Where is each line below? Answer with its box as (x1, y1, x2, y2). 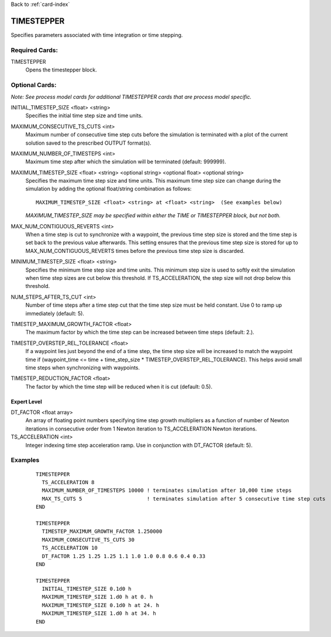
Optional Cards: (11, 81, 57, 89)
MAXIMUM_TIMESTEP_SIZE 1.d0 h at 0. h (42, 594, 153, 600)
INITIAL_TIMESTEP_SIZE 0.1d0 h (42, 585, 132, 593)
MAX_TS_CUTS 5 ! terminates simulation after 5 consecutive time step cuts (42, 495, 326, 502)
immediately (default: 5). (25, 310, 85, 317)
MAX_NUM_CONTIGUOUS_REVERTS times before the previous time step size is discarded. (25, 247, 245, 254)
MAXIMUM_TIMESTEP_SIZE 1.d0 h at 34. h (42, 610, 156, 617)
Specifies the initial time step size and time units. (25, 112, 143, 119)
